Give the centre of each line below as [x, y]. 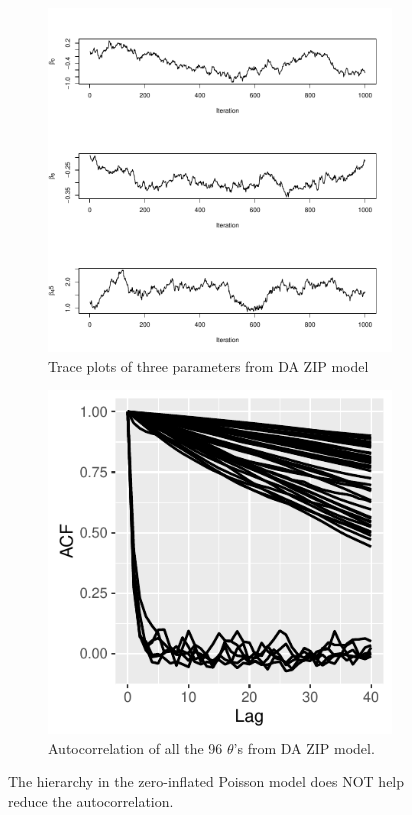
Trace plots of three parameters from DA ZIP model [208, 365]
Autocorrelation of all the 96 [135, 747]
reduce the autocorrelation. [91, 800]
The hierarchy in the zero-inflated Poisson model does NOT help [206, 781]
